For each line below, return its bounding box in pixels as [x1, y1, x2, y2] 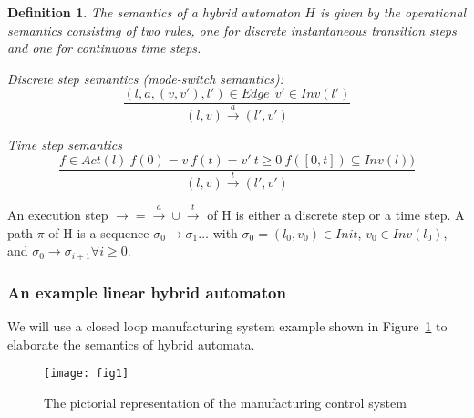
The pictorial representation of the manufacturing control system [44, 392, 407, 412]
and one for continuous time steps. [7, 38, 201, 57]
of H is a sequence [48, 223, 149, 242]
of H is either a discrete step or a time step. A [207, 205, 465, 225]
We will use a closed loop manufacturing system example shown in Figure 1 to [7, 317, 448, 336]
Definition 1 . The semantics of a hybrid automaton [7, 3, 301, 21]
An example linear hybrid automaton [7, 280, 286, 303]
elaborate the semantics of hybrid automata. [7, 334, 255, 353]
